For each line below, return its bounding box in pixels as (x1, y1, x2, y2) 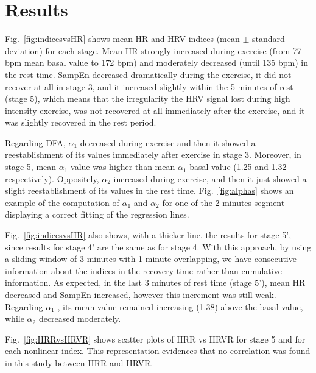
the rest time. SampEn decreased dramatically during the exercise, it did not (5, 68, 292, 80)
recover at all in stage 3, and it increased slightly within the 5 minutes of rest (5, 80, 293, 93)
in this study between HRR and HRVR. (5, 356, 153, 369)
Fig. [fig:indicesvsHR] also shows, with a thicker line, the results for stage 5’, (5, 229, 292, 241)
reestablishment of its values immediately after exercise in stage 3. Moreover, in (5, 148, 301, 161)
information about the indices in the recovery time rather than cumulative (5, 264, 282, 277)
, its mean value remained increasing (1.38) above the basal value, (57, 300, 303, 313)
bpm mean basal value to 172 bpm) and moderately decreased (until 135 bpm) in (5, 56, 309, 69)
